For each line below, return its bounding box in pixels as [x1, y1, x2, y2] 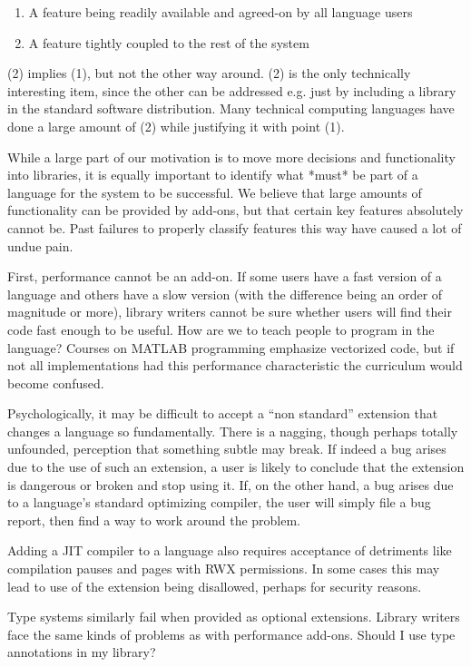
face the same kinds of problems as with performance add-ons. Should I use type [7, 624, 456, 643]
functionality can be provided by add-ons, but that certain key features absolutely [7, 201, 464, 220]
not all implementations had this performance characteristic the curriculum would [7, 356, 463, 375]
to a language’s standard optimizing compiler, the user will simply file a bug [7, 493, 431, 512]
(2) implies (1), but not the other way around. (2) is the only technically [7, 64, 411, 83]
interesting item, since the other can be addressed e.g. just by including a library [7, 81, 456, 100]
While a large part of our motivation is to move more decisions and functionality [7, 147, 456, 166]
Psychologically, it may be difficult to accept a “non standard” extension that [7, 404, 438, 423]
